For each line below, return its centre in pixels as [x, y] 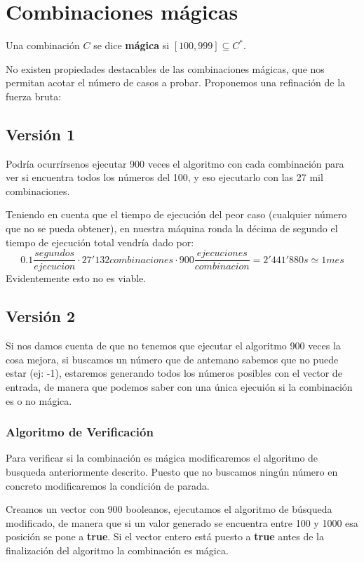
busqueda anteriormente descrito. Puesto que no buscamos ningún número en [172, 471]
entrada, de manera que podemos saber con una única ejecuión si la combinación [179, 386]
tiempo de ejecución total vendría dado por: [100, 242]
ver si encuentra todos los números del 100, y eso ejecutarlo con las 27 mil [164, 177]
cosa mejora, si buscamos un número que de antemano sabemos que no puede [172, 359]
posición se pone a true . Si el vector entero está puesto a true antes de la [165, 536]
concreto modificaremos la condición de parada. [108, 485]
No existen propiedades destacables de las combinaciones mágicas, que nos [165, 68]
